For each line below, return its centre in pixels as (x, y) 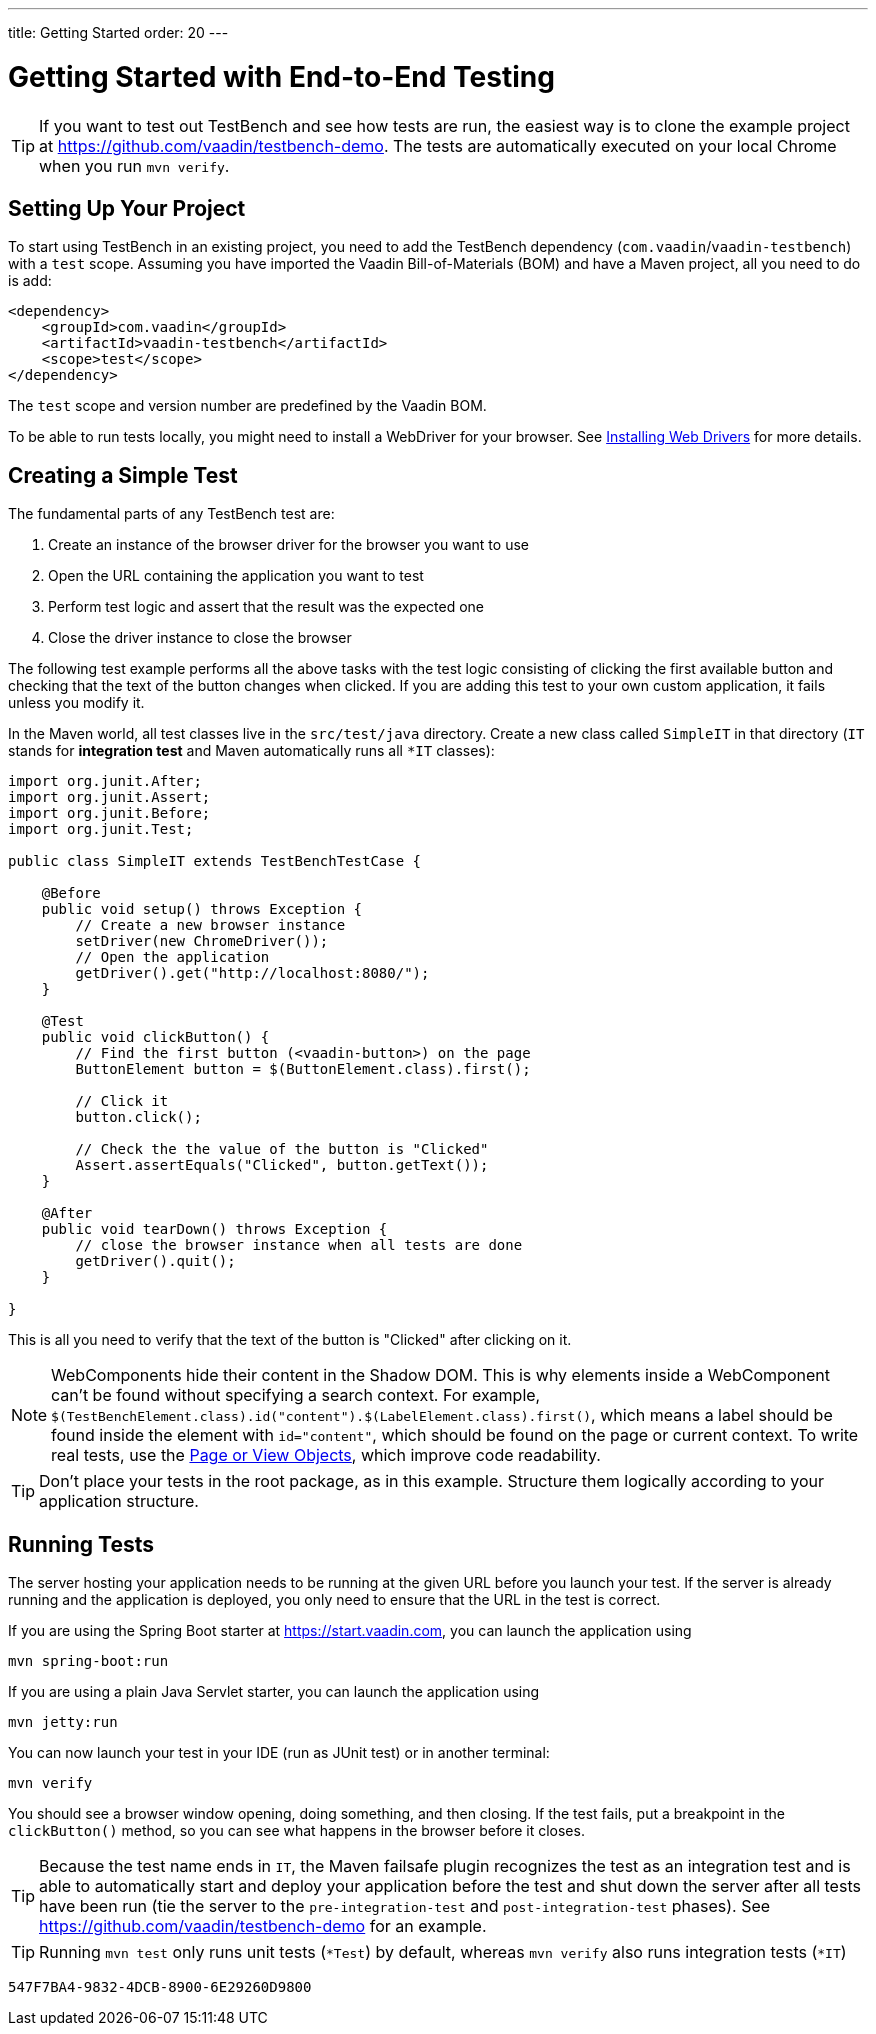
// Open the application (172, 957)
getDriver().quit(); (155, 1261)
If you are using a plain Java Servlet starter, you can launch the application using (274, 1692)
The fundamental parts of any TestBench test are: (171, 514)
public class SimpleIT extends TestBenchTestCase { (215, 861)
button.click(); (138, 1117)
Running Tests (81, 1544)
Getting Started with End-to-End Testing (281, 76)
